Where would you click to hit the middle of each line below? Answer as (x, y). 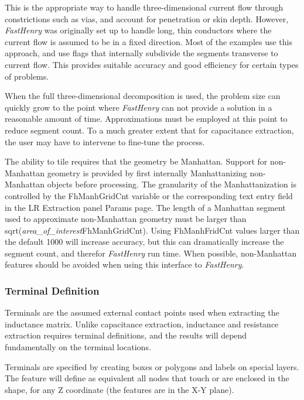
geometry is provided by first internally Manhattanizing (147, 172)
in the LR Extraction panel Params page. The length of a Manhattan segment (145, 207)
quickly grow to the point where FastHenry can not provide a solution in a (139, 107)
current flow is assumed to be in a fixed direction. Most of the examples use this (149, 41)
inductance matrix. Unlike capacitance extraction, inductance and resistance (142, 324)
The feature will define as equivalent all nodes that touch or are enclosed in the (147, 378)
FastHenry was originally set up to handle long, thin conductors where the (138, 30)
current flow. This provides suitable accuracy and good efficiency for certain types (152, 64)
